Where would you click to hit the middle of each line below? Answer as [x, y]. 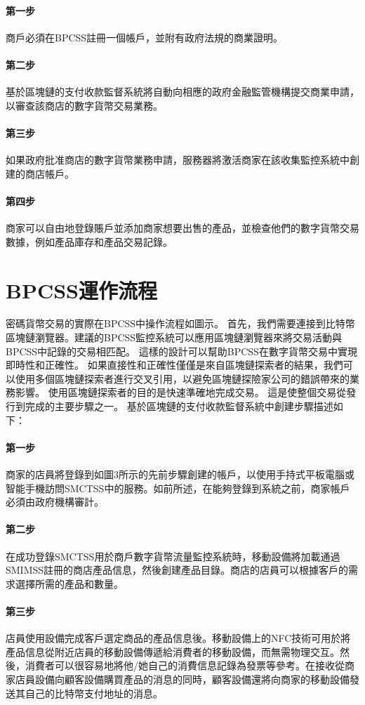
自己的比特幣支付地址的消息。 [94, 693]
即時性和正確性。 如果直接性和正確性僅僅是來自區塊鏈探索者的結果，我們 [174, 365]
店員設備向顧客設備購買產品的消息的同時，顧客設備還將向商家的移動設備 [182, 679]
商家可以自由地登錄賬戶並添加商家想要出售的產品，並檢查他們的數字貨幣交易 [182, 228]
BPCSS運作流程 [81, 290]
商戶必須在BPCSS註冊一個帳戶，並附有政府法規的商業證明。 [145, 37]
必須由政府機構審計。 [55, 502]
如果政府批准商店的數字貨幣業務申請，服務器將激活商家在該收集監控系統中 [178, 160]
